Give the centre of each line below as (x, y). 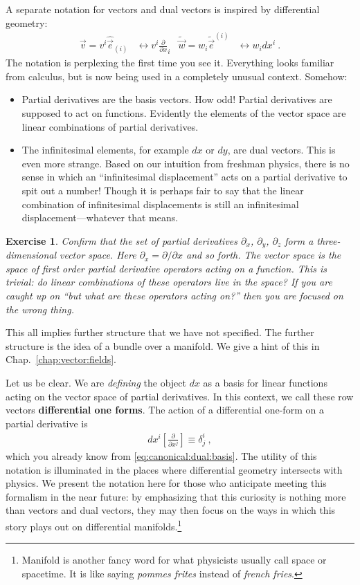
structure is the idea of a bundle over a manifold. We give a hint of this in (163, 345)
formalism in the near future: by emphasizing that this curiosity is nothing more (176, 496)
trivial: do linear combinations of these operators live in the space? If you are (169, 282)
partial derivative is (47, 423)
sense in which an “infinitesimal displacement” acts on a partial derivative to (184, 177)
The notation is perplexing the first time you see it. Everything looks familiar (170, 63)
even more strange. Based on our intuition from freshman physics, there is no (186, 163)
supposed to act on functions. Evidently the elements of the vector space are (184, 113)
